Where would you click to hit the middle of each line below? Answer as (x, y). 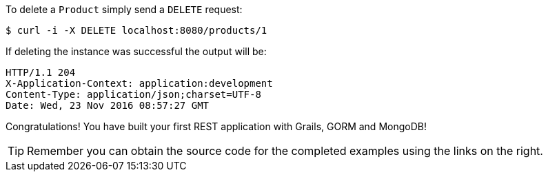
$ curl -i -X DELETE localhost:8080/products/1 (136, 30)
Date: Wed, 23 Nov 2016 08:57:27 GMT (108, 105)
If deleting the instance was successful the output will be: (136, 51)
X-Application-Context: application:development (139, 83)
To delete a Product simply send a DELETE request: (124, 9)
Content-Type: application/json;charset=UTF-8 (133, 94)
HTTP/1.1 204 (41, 72)
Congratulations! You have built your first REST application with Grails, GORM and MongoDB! (216, 126)
